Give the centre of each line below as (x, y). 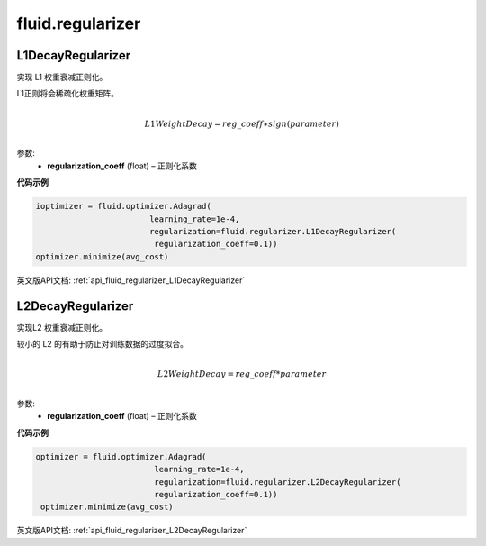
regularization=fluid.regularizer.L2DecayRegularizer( (278, 482)
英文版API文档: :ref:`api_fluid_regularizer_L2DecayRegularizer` (132, 531)
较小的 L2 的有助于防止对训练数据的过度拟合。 (103, 344)
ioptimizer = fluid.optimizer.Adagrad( (123, 206)
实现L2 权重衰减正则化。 (62, 327)
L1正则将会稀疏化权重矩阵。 (67, 94)
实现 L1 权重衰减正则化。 (62, 77)
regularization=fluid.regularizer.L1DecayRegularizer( (273, 231)
